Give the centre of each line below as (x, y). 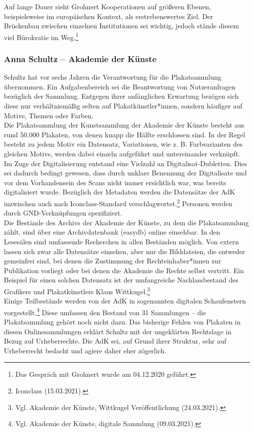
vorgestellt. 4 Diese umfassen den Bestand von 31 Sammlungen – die (105, 311)
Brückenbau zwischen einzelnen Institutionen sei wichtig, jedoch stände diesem (122, 26)
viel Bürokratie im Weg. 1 (41, 36)
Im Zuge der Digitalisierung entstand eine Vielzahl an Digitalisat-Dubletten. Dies (126, 163)
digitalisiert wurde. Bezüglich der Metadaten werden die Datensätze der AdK (120, 192)
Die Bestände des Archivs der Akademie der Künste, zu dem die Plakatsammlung (127, 222)
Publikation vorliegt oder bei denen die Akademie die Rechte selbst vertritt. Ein (124, 270)
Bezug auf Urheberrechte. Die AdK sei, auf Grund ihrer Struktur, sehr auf (115, 341)
